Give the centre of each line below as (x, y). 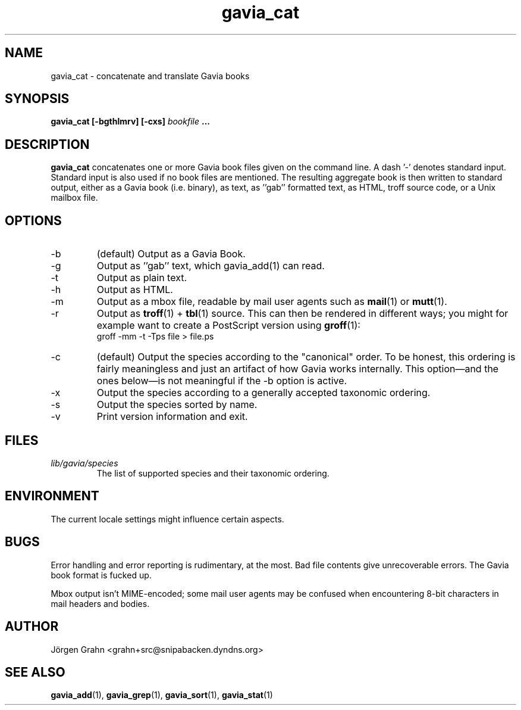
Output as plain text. (142, 278)
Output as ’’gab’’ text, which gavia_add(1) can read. (211, 266)
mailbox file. (74, 198)
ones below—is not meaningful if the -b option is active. (222, 381)
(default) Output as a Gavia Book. (171, 254)
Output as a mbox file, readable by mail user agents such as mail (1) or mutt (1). (272, 302)
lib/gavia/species (84, 463)
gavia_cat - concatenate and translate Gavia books (150, 76)
